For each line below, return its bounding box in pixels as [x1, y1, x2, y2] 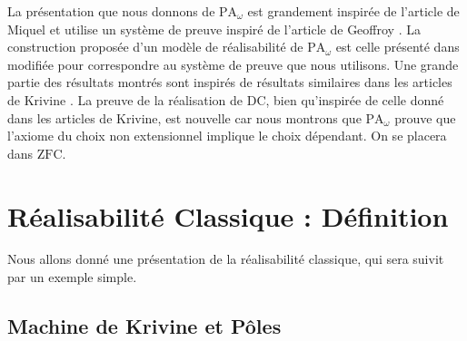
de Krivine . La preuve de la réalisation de [7, 90, 243, 109]
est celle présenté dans [335, 37, 460, 56]
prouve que [394, 108, 456, 127]
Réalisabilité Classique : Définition [7, 197, 449, 234]
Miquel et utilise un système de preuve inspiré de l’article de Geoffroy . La [7, 19, 421, 38]
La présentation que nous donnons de [7, 2, 215, 20]
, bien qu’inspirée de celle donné [265, 90, 444, 109]
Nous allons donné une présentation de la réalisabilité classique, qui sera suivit [7, 249, 444, 268]
